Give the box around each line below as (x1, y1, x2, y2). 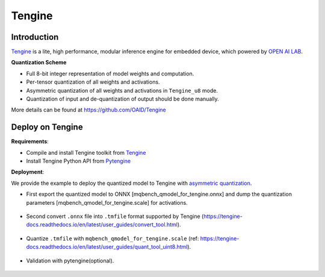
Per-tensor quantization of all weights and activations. (26, 78, 160, 86)
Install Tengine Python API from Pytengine (26, 157, 131, 165)
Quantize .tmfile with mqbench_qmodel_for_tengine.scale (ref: (26, 235, 199, 242)
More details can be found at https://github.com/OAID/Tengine (11, 106, 166, 114)
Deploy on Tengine (11, 122, 84, 132)
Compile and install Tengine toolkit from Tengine (26, 149, 146, 156)
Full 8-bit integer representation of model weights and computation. (26, 70, 194, 77)
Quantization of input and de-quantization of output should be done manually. (26, 95, 219, 102)
